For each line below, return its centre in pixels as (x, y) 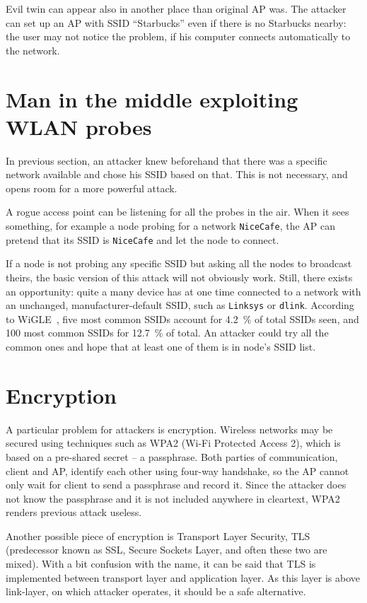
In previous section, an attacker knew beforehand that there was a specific (167, 160)
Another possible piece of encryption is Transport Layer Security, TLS (158, 535)
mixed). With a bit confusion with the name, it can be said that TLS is (161, 564)
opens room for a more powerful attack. (92, 188)
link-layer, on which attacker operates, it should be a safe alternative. (156, 591)
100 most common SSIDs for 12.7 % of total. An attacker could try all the (167, 333)
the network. (33, 50)
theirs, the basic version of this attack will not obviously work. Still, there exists (179, 277)
